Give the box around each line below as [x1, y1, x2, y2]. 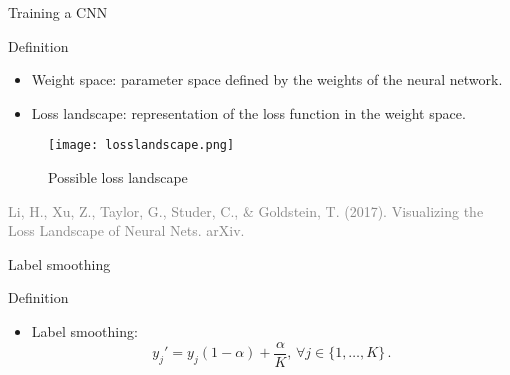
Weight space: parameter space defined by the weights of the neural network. [31, 69, 503, 90]
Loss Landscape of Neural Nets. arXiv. [8, 220, 245, 241]
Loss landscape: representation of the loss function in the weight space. [31, 102, 466, 123]
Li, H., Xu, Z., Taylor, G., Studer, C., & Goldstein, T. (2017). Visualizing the [8, 200, 484, 221]
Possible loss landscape [48, 167, 188, 188]
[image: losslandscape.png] [48, 138, 235, 153]
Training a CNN [8, 2, 108, 22]
